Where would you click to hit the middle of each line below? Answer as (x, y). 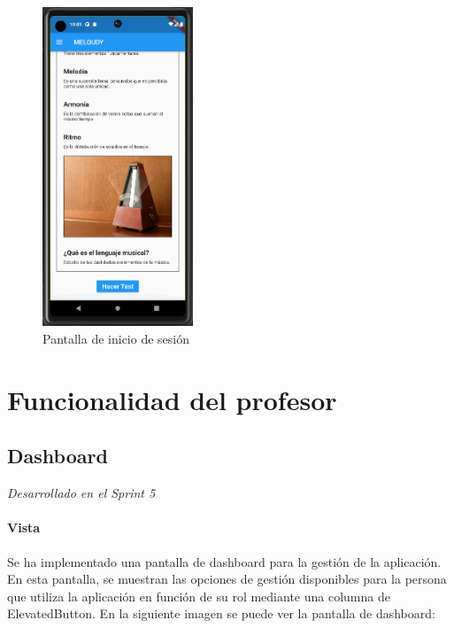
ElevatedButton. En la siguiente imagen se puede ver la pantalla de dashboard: (221, 613)
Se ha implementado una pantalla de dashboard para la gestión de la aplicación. (224, 561)
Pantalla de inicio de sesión (116, 339)
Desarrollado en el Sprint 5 (81, 493)
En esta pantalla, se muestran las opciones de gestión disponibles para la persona (227, 579)
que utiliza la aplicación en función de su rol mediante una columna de (199, 596)
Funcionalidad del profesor (172, 399)
